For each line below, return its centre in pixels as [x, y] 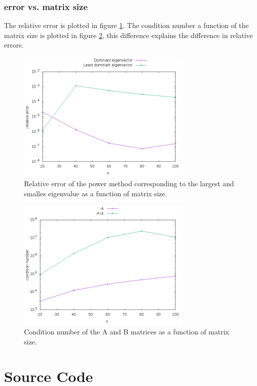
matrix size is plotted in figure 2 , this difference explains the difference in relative [128, 35]
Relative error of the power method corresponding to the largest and [129, 183]
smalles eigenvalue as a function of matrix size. [96, 193]
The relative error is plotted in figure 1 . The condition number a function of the [126, 25]
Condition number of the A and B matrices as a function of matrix [126, 332]
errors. [14, 45]
